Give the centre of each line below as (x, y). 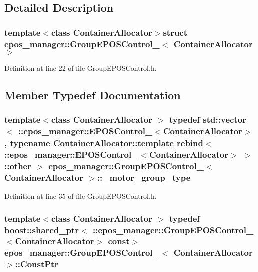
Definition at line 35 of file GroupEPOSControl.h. (80, 196)
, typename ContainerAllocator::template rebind (104, 143)
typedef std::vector (208, 120)
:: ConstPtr (37, 264)
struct (175, 32)
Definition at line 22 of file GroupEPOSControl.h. (80, 67)
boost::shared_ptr (42, 230)
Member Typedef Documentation (92, 95)
